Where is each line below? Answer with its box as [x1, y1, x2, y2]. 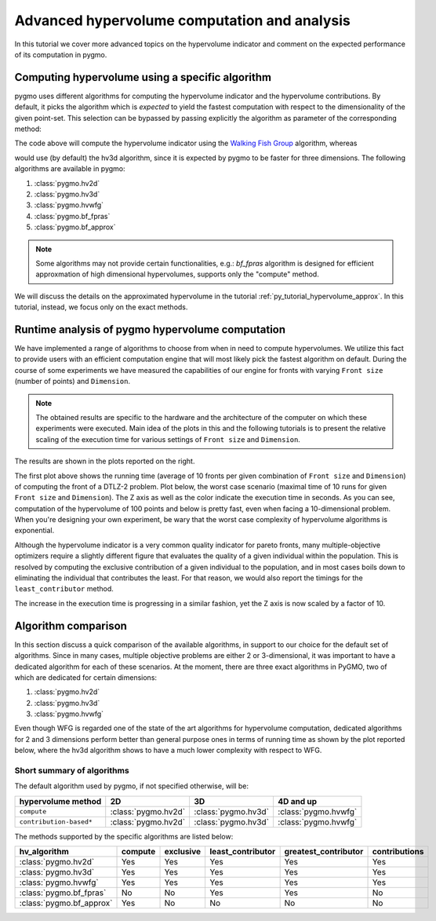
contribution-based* [19, 817, 93, 826]
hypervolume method [19, 795, 102, 806]
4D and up [278, 795, 318, 806]
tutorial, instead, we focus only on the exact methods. [14, 302, 188, 312]
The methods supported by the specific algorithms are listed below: [14, 831, 234, 841]
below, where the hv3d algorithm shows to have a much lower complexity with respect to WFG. [14, 746, 322, 755]
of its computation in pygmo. [14, 49, 107, 59]
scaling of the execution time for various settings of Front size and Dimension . [35, 434, 301, 444]
